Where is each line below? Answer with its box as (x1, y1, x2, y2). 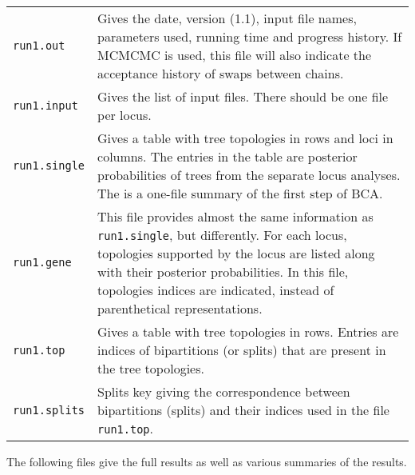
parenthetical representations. (97, 299, 263, 317)
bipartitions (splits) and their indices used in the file (97, 401, 389, 419)
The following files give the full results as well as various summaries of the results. (6, 453, 407, 469)
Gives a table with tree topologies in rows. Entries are (97, 322, 399, 341)
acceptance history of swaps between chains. (97, 64, 344, 82)
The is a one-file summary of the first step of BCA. (97, 184, 383, 202)
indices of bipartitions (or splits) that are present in (97, 341, 386, 359)
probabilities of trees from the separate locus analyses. (97, 166, 401, 184)
